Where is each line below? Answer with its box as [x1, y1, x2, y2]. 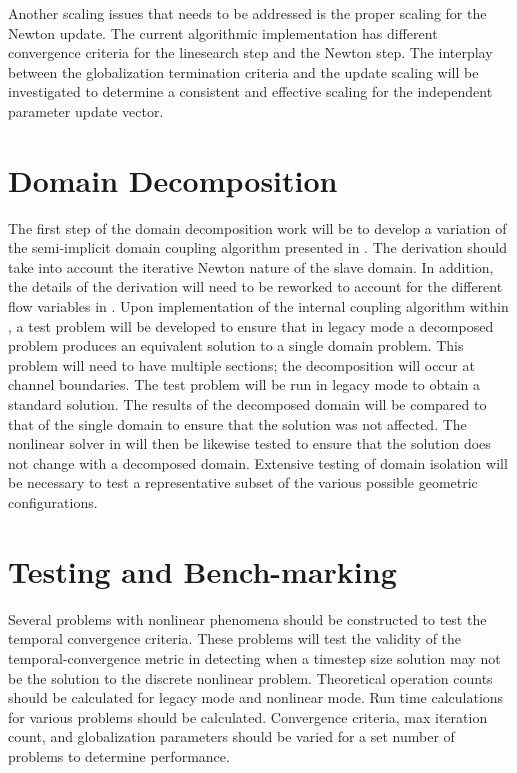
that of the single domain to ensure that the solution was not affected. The [8, 413, 467, 434]
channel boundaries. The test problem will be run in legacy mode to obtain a [8, 374, 481, 395]
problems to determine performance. [8, 745, 230, 766]
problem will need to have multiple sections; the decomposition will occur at [8, 354, 475, 375]
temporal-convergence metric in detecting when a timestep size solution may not [8, 647, 501, 668]
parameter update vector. [8, 100, 164, 121]
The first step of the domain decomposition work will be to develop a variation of [8, 217, 507, 238]
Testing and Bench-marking [8, 550, 397, 591]
